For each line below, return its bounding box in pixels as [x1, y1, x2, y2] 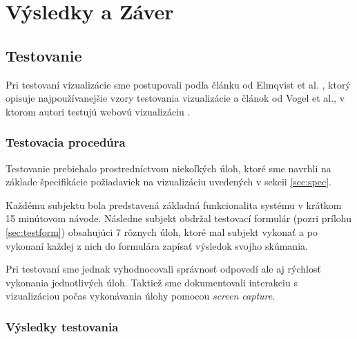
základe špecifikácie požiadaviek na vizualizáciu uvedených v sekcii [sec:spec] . [6, 174, 332, 189]
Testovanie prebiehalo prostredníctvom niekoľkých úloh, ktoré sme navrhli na [6, 161, 331, 175]
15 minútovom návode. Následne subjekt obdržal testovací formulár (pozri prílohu [6, 211, 351, 226]
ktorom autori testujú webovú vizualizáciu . [6, 104, 191, 118]
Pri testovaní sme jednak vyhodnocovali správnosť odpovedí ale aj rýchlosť [6, 262, 321, 276]
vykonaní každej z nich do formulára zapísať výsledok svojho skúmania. [6, 238, 308, 253]
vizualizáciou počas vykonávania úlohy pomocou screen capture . [6, 288, 276, 303]
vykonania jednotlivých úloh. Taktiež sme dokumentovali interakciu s [6, 275, 298, 289]
